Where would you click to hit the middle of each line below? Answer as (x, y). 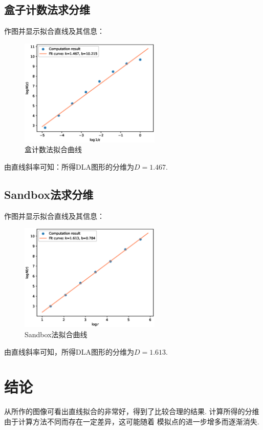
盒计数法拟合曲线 (53, 149)
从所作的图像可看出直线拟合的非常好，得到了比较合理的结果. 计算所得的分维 (132, 411)
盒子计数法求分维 (47, 9)
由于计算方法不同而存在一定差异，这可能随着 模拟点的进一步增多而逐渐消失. (132, 421)
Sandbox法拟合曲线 (56, 334)
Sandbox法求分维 (49, 194)
